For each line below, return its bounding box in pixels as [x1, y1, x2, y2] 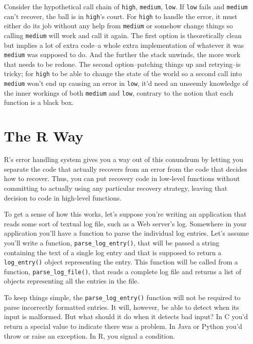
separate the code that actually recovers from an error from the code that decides [4, 163, 248, 174]
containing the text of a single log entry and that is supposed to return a [4, 247, 222, 257]
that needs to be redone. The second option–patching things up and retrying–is [4, 59, 241, 69]
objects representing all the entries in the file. [4, 276, 139, 286]
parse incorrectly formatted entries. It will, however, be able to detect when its [4, 302, 239, 312]
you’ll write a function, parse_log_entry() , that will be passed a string [4, 237, 219, 247]
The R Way [4, 126, 84, 146]
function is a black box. [4, 97, 74, 107]
